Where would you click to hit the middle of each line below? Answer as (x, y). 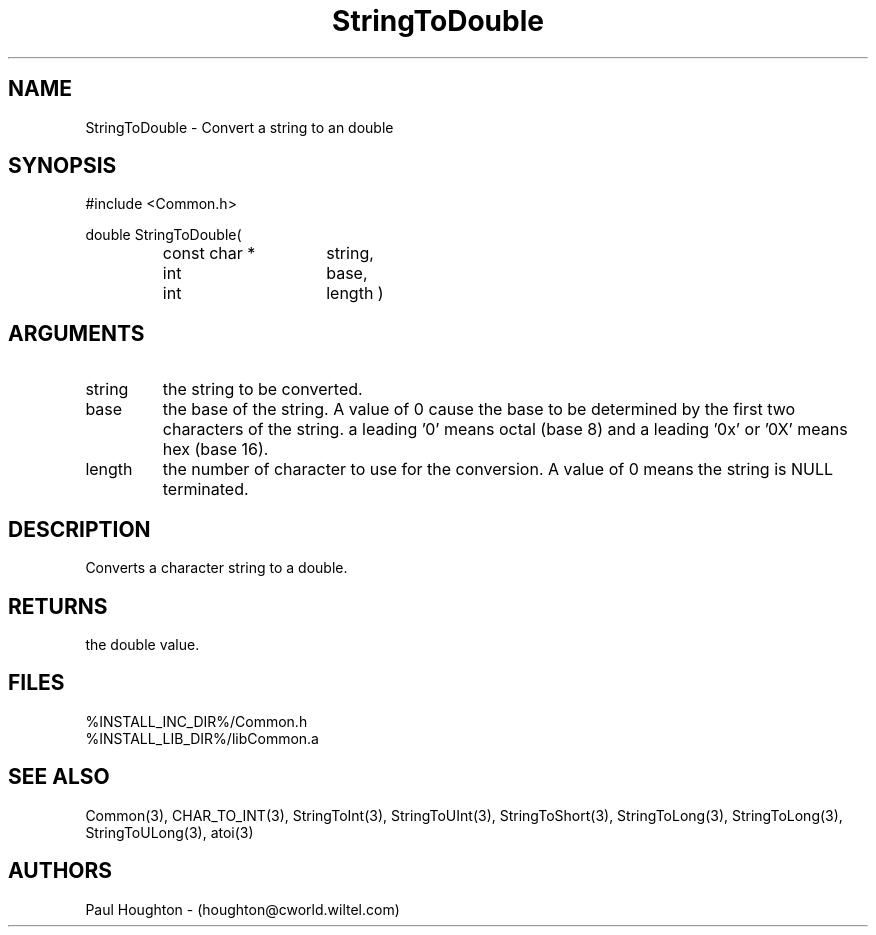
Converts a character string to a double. (216, 568)
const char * (209, 253)
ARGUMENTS (76, 333)
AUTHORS (60, 871)
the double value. (142, 644)
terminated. (205, 489)
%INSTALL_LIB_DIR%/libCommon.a (202, 738)
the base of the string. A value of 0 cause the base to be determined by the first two (479, 409)
